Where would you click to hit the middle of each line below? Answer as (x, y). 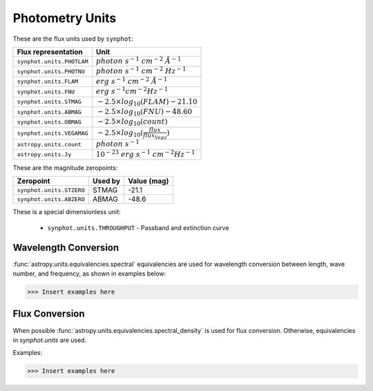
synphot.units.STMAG (49, 102)
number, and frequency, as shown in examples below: (89, 274)
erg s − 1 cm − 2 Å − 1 (132, 80)
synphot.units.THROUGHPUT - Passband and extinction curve (138, 227)
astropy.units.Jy (44, 154)
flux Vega (155, 136)
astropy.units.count (49, 144)
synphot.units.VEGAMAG (53, 133)
